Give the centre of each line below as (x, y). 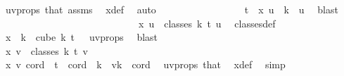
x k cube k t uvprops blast (82, 37)
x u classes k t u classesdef (207, 23)
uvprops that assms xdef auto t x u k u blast (172, 9)
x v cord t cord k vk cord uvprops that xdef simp (145, 64)
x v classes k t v (46, 50)
